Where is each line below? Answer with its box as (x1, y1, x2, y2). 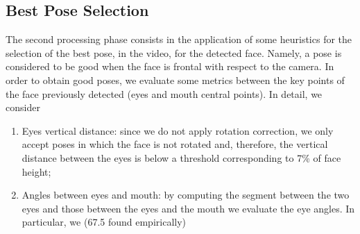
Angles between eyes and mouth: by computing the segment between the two (22, 187, 350, 202)
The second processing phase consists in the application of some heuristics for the (6, 32, 352, 47)
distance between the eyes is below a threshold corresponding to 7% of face (22, 150, 341, 165)
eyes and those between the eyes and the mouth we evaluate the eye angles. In (22, 201, 355, 215)
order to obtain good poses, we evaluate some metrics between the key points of (6, 72, 345, 87)
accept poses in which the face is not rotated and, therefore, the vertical (22, 137, 328, 151)
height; (22, 164, 51, 178)
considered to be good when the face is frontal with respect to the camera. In (6, 59, 334, 74)
